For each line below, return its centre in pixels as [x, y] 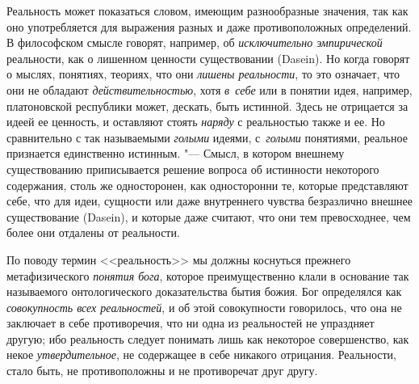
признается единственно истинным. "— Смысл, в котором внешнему [176, 153]
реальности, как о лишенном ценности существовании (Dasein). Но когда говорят [208, 58]
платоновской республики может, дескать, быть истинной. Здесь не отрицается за [207, 105]
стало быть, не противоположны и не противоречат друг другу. [162, 371]
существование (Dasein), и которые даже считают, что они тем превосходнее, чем [209, 216]
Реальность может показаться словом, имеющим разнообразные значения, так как [207, 11]
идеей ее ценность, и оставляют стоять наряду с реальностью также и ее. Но [196, 122]
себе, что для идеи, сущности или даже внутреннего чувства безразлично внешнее [209, 201]
